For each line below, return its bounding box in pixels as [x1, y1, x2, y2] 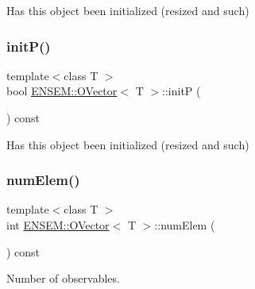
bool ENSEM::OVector [6, 83, 118, 99]
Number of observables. [6, 270, 120, 287]
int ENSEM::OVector [6, 217, 110, 233]
